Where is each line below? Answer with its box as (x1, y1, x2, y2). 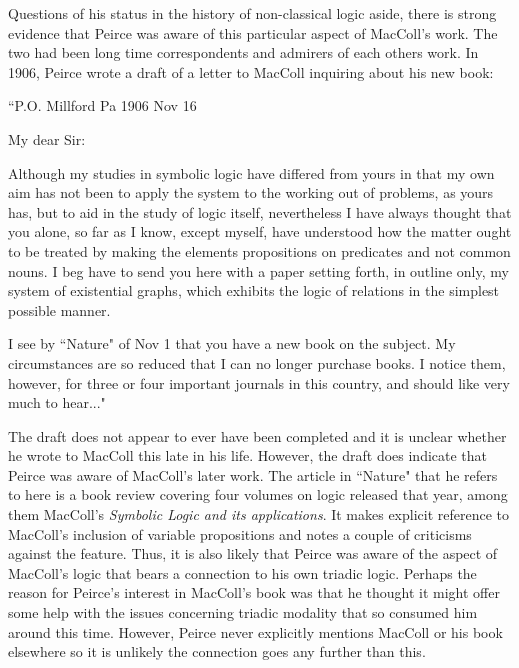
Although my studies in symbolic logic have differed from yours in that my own (8, 162, 495, 183)
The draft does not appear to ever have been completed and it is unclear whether (8, 425, 507, 446)
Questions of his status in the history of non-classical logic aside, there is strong (8, 3, 497, 23)
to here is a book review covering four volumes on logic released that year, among (8, 484, 508, 505)
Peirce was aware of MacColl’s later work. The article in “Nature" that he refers (8, 464, 498, 485)
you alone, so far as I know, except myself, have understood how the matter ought (8, 221, 512, 242)
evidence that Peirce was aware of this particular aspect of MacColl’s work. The (8, 22, 498, 43)
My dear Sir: (8, 128, 86, 149)
